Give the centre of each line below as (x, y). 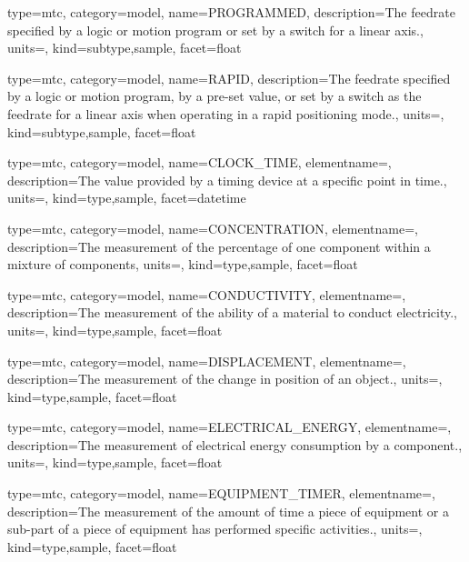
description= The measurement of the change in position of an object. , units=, (225, 379)
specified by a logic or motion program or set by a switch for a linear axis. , (215, 30)
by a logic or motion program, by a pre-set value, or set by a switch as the (215, 96)
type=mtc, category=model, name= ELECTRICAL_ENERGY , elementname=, (230, 427)
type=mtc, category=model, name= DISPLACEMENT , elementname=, (207, 361)
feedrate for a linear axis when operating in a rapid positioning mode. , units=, (226, 113)
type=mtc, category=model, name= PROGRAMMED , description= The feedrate (231, 12)
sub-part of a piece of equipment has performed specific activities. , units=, (215, 529)
